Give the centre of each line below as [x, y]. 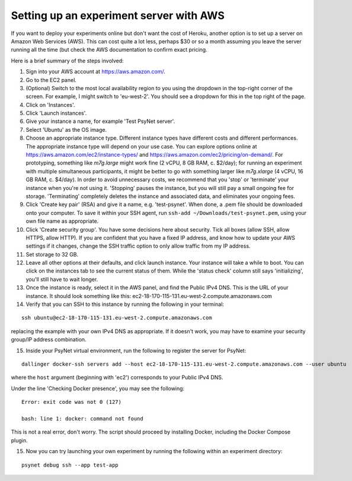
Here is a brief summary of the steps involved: [67, 61]
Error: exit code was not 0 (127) [71, 402]
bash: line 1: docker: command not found [82, 418]
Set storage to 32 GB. [52, 254]
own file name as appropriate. [62, 221]
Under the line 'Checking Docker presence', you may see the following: [98, 388]
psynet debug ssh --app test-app [70, 465]
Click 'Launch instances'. [56, 113]
